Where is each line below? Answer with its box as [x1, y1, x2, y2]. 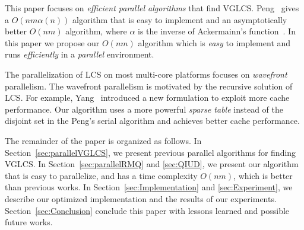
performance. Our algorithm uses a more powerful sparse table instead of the [5, 103, 283, 115]
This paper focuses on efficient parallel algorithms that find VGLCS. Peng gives [5, 2, 299, 14]
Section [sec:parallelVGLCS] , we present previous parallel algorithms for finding [5, 146, 296, 158]
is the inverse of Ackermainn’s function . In [138, 25, 296, 37]
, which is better [233, 169, 293, 181]
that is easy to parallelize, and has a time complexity [5, 169, 198, 181]
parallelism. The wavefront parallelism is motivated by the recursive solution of [5, 79, 293, 92]
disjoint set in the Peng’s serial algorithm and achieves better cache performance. [5, 114, 300, 127]
